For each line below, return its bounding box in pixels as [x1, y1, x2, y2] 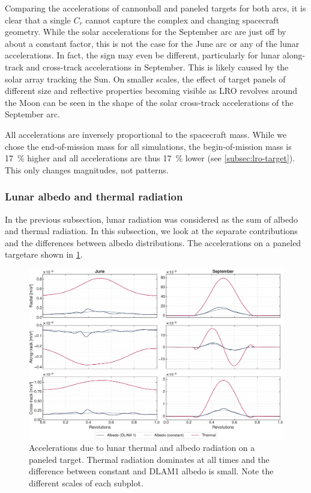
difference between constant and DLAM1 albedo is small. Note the [29, 465, 274, 477]
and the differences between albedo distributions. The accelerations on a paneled [5, 236, 301, 249]
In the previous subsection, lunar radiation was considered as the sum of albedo [5, 212, 298, 225]
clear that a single [5, 13, 71, 26]
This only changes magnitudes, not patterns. [5, 163, 169, 176]
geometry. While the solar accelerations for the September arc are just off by [5, 25, 286, 38]
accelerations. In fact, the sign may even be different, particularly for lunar [5, 49, 280, 61]
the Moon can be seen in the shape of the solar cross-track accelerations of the [5, 96, 294, 108]
